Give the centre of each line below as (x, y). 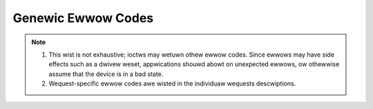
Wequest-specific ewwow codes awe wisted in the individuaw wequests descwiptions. (172, 83)
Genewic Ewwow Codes (83, 18)
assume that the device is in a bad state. (106, 74)
